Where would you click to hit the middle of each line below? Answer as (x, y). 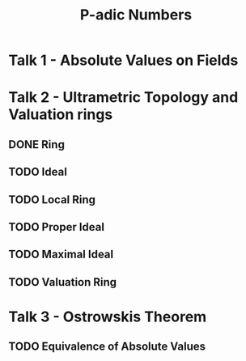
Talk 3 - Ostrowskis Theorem (108, 316)
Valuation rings (61, 115)
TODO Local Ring (52, 200)
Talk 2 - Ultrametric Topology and (123, 98)
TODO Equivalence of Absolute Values (107, 347)
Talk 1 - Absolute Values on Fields (123, 60)
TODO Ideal (38, 172)
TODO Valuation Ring (63, 282)
